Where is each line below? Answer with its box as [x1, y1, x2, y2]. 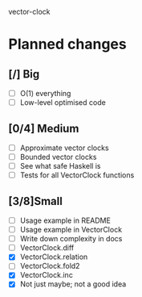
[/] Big [8, 67, 40, 81]
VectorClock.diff [19, 243, 75, 253]
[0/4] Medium [8, 121, 79, 136]
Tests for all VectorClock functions [19, 170, 135, 180]
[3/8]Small [8, 194, 63, 208]
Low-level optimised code [19, 98, 106, 107]
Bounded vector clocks [19, 153, 97, 161]
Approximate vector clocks [19, 143, 110, 153]
